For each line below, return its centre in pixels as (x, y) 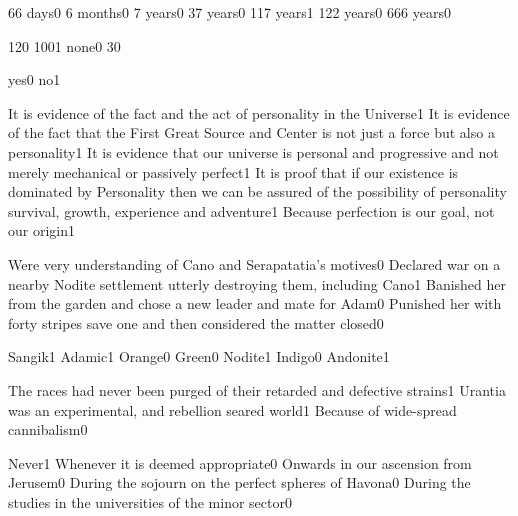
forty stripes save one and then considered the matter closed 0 (196, 322)
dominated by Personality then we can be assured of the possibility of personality (257, 191)
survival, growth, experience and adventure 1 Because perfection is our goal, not (251, 210)
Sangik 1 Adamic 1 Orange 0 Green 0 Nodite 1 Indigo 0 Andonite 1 (199, 356)
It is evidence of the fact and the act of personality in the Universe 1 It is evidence (259, 112)
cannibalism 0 (48, 429)
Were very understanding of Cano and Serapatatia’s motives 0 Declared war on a (254, 263)
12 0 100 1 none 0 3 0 (64, 45)
